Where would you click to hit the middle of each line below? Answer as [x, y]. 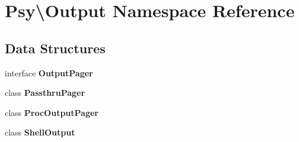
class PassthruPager [45, 93]
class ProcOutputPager [52, 112]
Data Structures [55, 48]
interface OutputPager [49, 72]
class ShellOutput [40, 132]
